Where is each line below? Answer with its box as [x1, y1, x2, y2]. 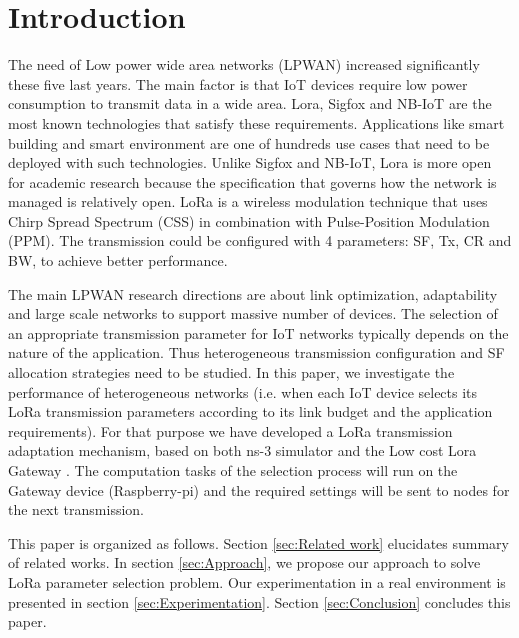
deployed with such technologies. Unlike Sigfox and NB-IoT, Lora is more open [8, 152, 492, 173]
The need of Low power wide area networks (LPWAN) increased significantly [8, 54, 480, 75]
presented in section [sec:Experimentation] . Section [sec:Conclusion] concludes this [8, 591, 511, 612]
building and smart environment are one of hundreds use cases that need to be [8, 132, 490, 153]
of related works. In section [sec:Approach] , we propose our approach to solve [8, 552, 481, 573]
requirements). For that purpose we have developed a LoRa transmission [8, 420, 453, 441]
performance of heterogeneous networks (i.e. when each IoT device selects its [8, 381, 478, 402]
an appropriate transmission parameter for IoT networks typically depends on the [8, 322, 509, 343]
